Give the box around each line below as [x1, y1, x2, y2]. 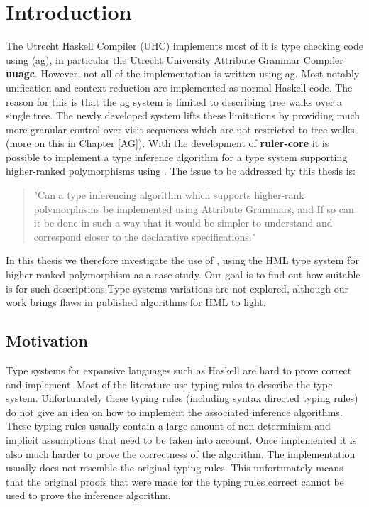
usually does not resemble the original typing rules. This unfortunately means [6, 460, 343, 475]
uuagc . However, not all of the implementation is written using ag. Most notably [6, 66, 360, 81]
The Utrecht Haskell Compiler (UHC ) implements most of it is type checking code [6, 38, 363, 53]
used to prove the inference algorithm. [6, 488, 171, 503]
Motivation [6, 329, 88, 351]
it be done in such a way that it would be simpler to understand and [33, 215, 333, 230]
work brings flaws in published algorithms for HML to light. [6, 295, 266, 310]
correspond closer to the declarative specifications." [33, 229, 255, 244]
